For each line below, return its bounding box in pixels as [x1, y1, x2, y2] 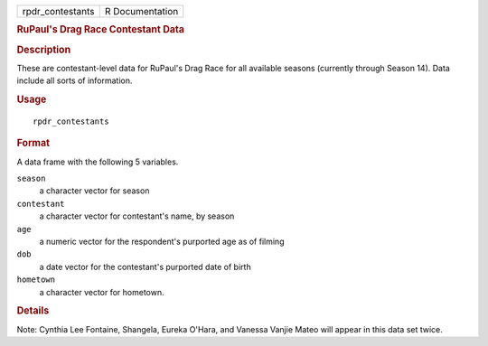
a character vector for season [39, 185, 150, 196]
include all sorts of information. [16, 75, 133, 86]
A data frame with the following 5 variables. [16, 156, 179, 167]
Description [16, 43, 71, 56]
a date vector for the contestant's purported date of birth [39, 261, 252, 272]
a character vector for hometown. [39, 286, 164, 297]
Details [16, 304, 50, 317]
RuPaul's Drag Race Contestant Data [16, 23, 185, 36]
